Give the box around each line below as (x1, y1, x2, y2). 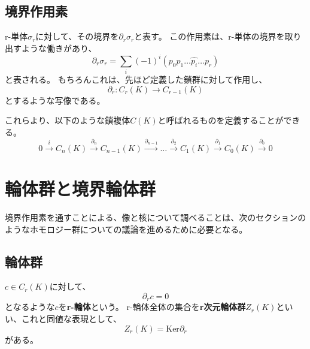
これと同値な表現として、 (21, 312, 121, 324)
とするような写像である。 (5, 94, 105, 106)
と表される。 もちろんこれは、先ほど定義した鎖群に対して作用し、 (5, 73, 268, 86)
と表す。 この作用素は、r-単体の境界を (134, 30, 285, 43)
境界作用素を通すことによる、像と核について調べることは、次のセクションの (5, 210, 306, 223)
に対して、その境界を (35, 30, 119, 43)
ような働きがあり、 (21, 41, 97, 54)
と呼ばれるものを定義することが (157, 114, 284, 127)
